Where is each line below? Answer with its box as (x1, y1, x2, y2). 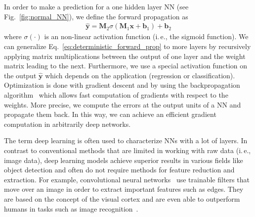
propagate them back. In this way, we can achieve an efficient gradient (4, 109, 216, 119)
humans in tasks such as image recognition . (4, 203, 138, 214)
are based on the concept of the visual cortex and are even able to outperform (4, 193, 240, 204)
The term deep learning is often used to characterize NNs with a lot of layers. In (4, 135, 248, 146)
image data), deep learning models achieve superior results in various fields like (4, 155, 243, 165)
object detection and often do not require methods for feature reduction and (4, 164, 235, 175)
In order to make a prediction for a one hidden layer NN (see (4, 1, 189, 11)
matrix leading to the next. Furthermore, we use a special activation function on (4, 60, 248, 71)
